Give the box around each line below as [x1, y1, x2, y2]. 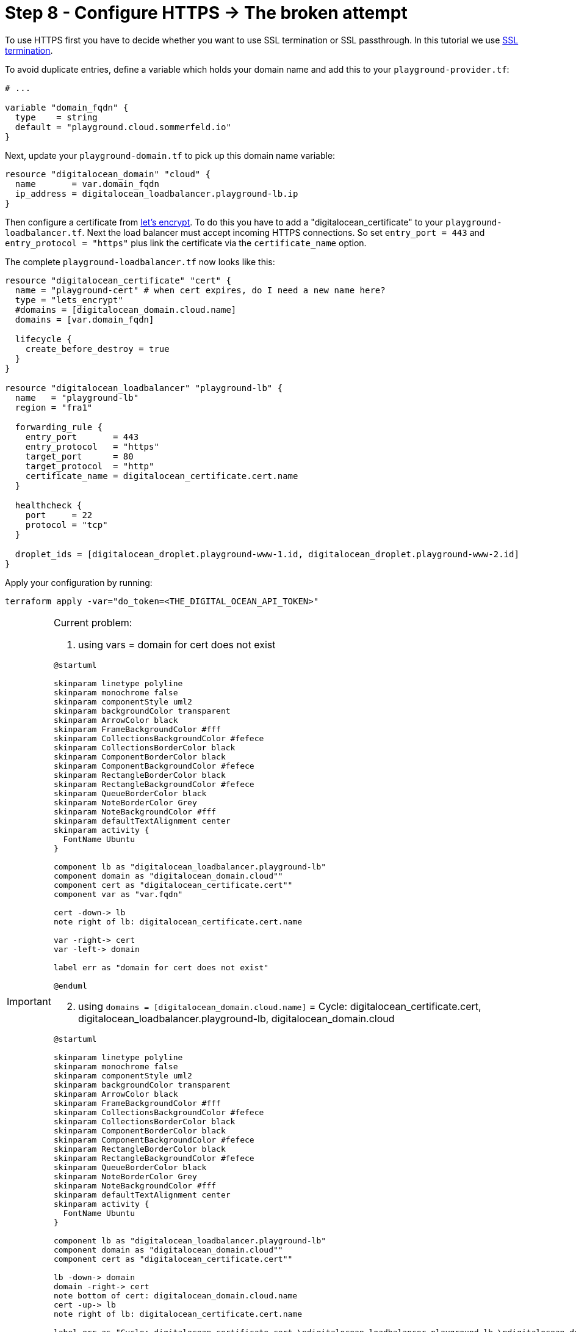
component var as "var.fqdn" [53, 889, 183, 899]
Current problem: [53, 616, 132, 629]
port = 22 [25, 510, 93, 520]
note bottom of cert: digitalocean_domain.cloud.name [53, 1290, 298, 1300]
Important [7, 995, 51, 1008]
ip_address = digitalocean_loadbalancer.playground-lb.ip [15, 188, 298, 199]
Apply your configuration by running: [5, 577, 153, 588]
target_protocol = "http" [25, 461, 154, 471]
